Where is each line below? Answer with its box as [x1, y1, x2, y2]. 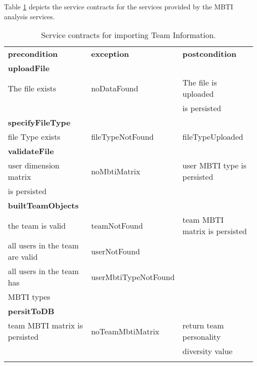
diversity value [182, 345, 233, 357]
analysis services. [4, 11, 55, 21]
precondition [8, 48, 58, 60]
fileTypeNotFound [91, 131, 154, 143]
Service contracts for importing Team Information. [41, 29, 216, 41]
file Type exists [8, 131, 60, 143]
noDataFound [91, 82, 138, 94]
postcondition [182, 48, 237, 60]
